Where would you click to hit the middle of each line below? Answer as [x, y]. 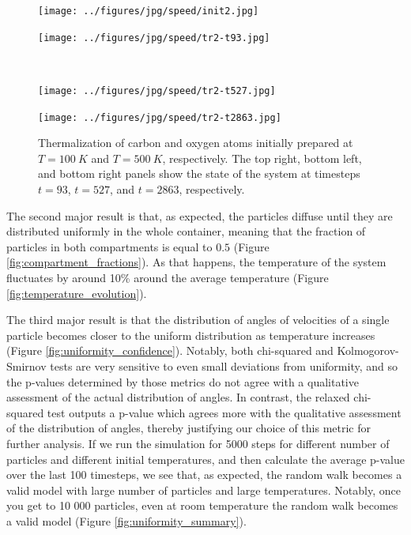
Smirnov [26, 365]
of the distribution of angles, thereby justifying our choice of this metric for [189, 428]
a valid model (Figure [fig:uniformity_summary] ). [126, 520]
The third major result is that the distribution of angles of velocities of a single [198, 320]
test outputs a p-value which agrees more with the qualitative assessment [224, 412]
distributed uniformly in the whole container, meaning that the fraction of [186, 231]
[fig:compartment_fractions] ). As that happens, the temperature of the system [196, 262]
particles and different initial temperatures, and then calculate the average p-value [205, 459]
